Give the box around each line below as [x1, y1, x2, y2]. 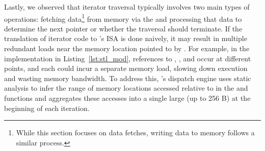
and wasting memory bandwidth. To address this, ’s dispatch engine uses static [4, 72, 251, 83]
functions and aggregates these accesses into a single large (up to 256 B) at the [4, 93, 251, 103]
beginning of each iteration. [4, 102, 90, 113]
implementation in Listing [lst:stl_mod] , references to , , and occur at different [4, 53, 251, 63]
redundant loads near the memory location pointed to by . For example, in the [4, 43, 250, 54]
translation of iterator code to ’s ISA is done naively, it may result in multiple [4, 33, 247, 44]
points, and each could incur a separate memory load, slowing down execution [4, 63, 248, 73]
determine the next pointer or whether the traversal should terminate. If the [4, 23, 243, 33]
